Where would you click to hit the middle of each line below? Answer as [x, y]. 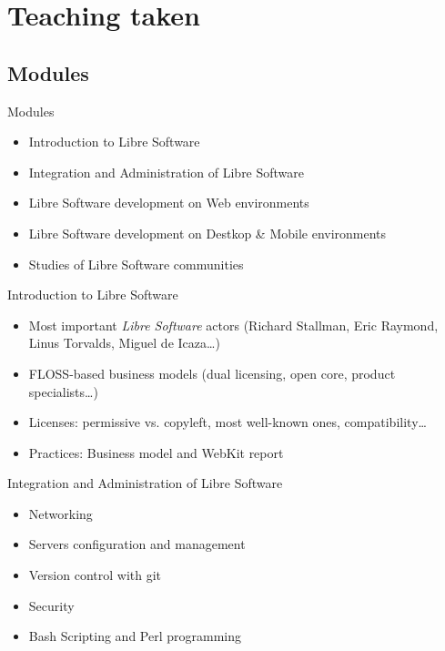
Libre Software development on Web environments [169, 203]
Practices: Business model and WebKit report [156, 452]
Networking [61, 513]
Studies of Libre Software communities [136, 264]
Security [51, 605]
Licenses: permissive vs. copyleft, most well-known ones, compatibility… [228, 422]
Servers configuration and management [137, 544]
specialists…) [63, 391]
